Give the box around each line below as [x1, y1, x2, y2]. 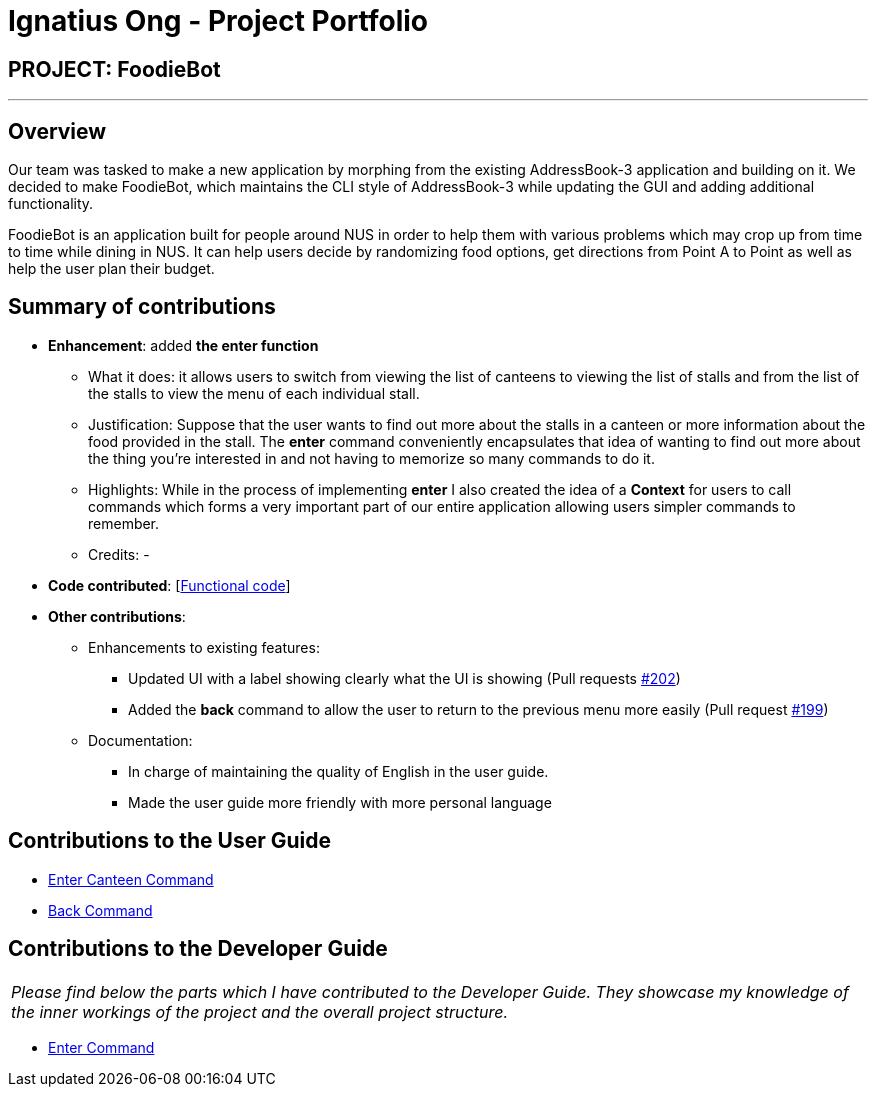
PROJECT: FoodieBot [8, 56, 221, 82]
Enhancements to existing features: [88, 638, 320, 656]
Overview [8, 118, 107, 144]
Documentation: [88, 731, 193, 749]
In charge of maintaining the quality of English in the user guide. [128, 762, 549, 780]
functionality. [8, 195, 94, 213]
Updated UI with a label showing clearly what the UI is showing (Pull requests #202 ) [128, 669, 681, 687]
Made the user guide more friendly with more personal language [128, 793, 552, 811]
